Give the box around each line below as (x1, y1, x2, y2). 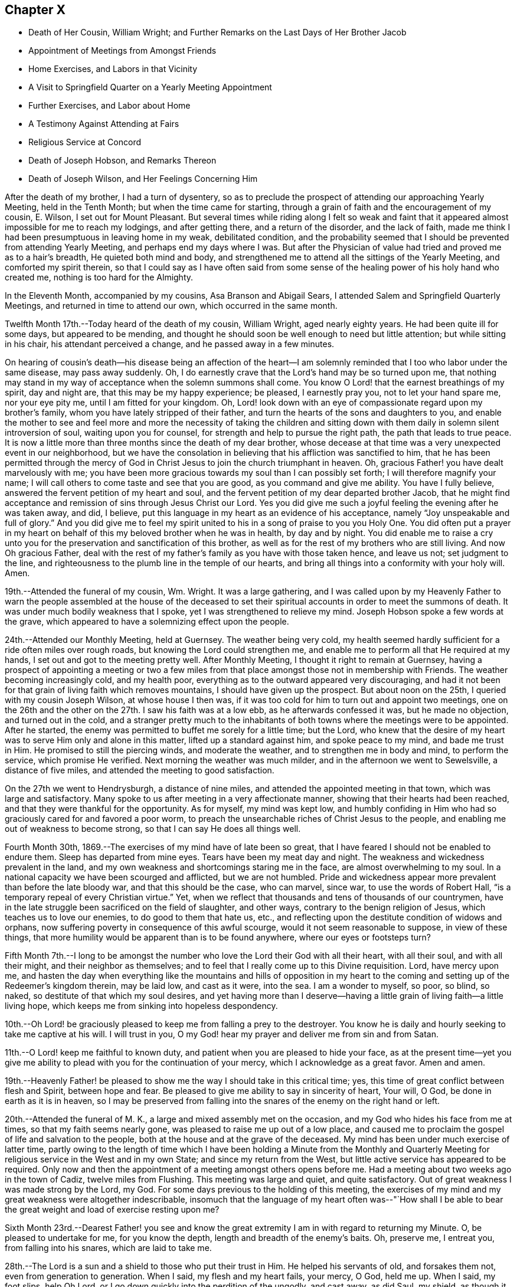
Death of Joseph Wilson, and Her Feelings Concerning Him (28, 174, 258, 184)
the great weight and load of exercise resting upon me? (5, 1204, 220, 1215)
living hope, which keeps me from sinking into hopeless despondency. (5, 1001, 278, 1011)
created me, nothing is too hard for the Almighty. (5, 272, 194, 283)
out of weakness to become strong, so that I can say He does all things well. (5, 824, 301, 834)
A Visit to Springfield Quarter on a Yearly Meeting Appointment (28, 82, 272, 93)
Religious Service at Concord (28, 137, 141, 148)
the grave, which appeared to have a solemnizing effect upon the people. (5, 616, 289, 627)
